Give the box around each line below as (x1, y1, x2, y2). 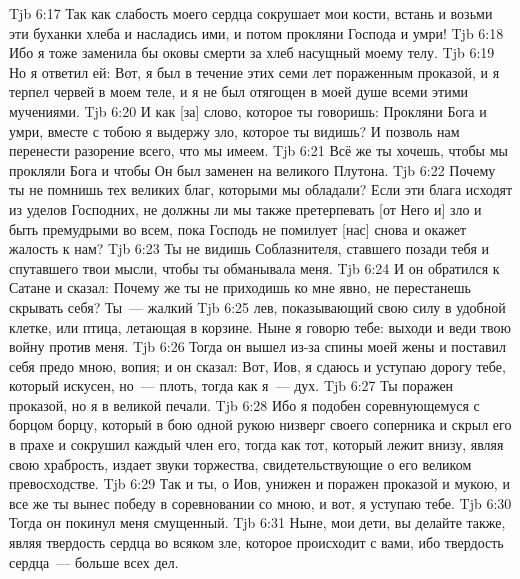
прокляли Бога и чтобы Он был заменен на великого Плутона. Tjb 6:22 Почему (9, 159, 496, 180)
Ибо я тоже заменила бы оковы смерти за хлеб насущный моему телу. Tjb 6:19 (9, 42, 495, 63)
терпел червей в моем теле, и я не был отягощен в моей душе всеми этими (9, 81, 469, 102)
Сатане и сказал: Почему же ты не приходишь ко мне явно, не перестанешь (9, 277, 471, 298)
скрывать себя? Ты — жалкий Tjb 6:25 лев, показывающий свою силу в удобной (9, 296, 506, 317)
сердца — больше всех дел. (9, 551, 179, 572)
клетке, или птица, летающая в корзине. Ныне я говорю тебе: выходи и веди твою (9, 316, 511, 337)
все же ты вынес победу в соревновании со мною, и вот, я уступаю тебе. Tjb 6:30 (9, 492, 512, 513)
